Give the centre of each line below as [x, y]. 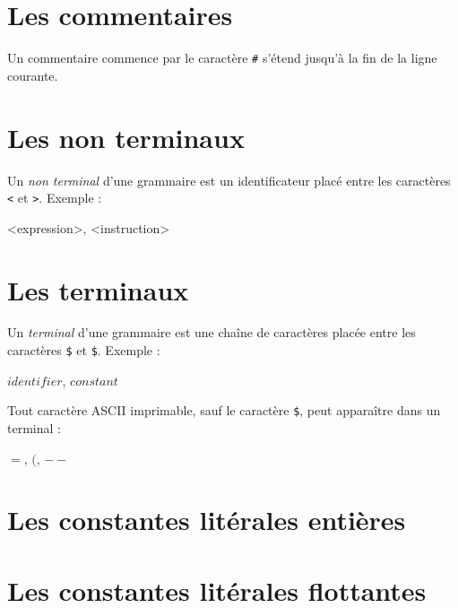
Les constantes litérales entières [207, 520]
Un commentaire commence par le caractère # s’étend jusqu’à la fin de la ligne [222, 58]
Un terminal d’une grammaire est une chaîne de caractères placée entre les [212, 332]
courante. [33, 75]
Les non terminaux [126, 137]
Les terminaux [98, 289]
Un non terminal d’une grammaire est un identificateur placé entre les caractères [229, 180]
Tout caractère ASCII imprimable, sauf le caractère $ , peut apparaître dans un [224, 410]
